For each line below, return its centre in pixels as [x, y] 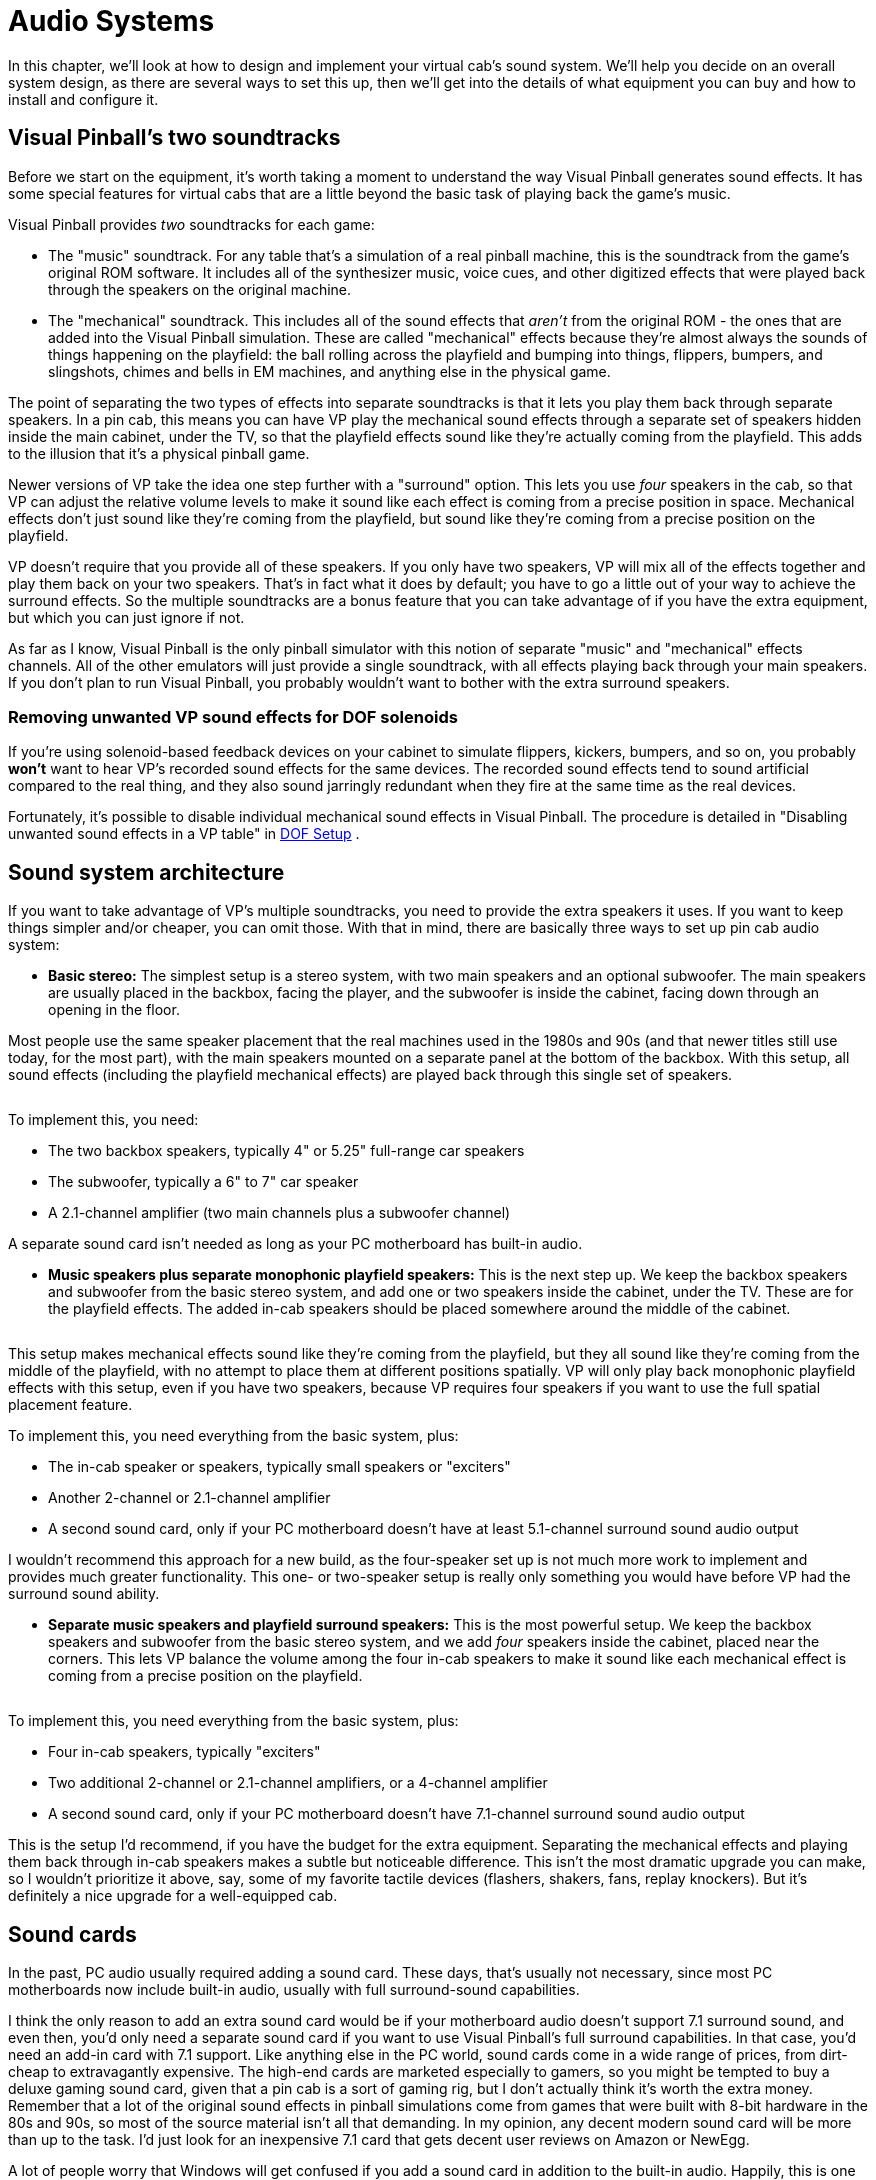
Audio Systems [111, 21]
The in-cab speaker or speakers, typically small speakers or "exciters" [279, 1467]
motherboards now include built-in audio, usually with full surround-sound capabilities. [294, 1990]
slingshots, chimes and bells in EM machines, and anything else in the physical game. [329, 371]
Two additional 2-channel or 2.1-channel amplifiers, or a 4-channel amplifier [298, 1783]
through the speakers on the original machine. [200, 289]
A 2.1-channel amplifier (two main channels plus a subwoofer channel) [279, 1213]
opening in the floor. [114, 1010]
